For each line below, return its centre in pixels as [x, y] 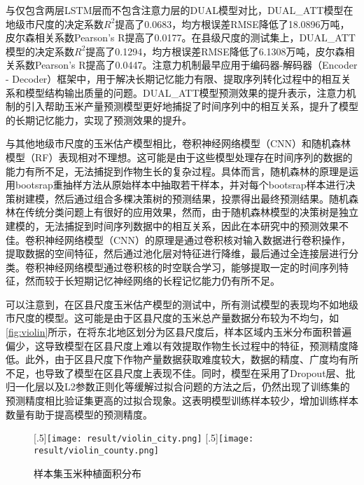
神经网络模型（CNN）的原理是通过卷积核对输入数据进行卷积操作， [198, 239]
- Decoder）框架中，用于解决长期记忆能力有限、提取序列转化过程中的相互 [174, 78]
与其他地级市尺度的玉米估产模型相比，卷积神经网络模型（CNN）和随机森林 [178, 143]
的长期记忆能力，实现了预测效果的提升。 [99, 119]
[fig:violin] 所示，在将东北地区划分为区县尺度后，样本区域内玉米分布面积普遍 [179, 332]
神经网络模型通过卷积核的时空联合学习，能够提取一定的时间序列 [191, 267]
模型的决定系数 [40, 51]
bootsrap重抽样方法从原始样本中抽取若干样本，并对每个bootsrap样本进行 [180, 185]
